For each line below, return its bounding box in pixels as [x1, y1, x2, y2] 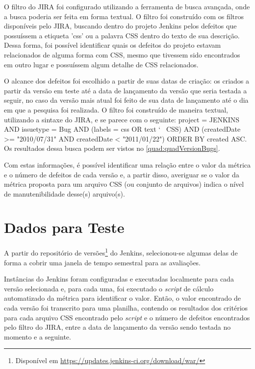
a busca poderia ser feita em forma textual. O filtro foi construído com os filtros [4, 11, 244, 21]
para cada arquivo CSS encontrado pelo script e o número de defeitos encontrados [4, 312, 250, 322]
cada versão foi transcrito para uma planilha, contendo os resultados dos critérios [4, 303, 248, 313]
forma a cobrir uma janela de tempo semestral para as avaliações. [4, 257, 201, 267]
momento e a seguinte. [4, 331, 71, 341]
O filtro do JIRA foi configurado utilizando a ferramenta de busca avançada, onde [4, 1, 250, 11]
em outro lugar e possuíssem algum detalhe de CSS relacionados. [4, 59, 199, 69]
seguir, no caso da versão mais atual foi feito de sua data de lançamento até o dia [4, 95, 249, 105]
